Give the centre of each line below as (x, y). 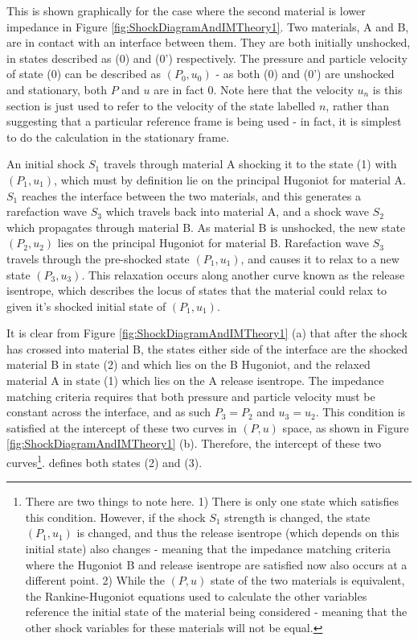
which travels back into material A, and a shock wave (237, 211)
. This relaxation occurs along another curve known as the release (243, 274)
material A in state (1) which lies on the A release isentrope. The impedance (195, 380)
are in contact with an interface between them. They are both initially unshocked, (209, 42)
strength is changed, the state (297, 517)
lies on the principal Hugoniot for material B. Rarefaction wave (213, 243)
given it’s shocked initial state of (86, 306)
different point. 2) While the (95, 580)
